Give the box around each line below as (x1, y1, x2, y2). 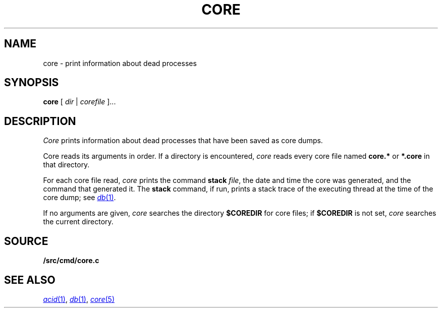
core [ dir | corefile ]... (43, 97, 116, 106)
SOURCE (4, 234, 48, 247)
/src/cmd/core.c (43, 256, 99, 265)
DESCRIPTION (4, 114, 76, 128)
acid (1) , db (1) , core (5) (43, 294, 115, 303)
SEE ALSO (4, 273, 56, 286)
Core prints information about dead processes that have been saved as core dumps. (43, 136, 323, 145)
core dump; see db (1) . (43, 193, 116, 202)
